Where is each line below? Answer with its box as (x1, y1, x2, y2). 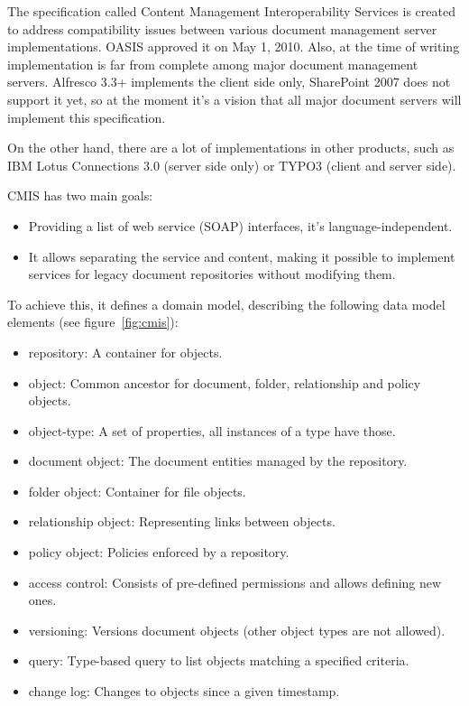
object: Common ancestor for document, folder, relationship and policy (28, 373, 421, 392)
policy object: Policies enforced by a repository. (28, 543, 290, 562)
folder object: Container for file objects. (28, 481, 246, 500)
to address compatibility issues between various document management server (7, 19, 437, 38)
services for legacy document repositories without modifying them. (28, 265, 396, 283)
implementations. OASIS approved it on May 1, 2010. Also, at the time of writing (7, 37, 460, 56)
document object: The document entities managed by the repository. (28, 451, 408, 470)
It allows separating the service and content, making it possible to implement (28, 246, 455, 265)
